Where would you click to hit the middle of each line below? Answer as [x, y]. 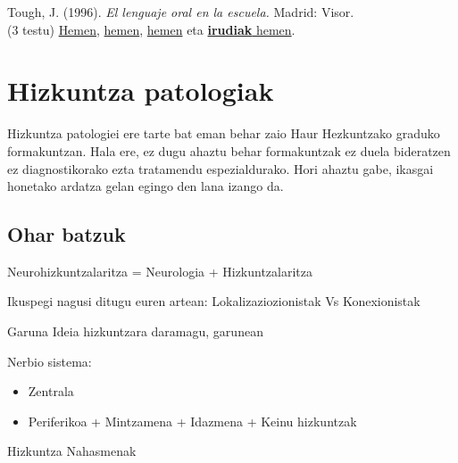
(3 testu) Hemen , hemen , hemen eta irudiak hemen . [151, 29]
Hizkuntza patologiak [141, 91]
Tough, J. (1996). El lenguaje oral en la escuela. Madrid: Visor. [181, 12]
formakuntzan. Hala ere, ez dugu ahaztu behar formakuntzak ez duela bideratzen [229, 150]
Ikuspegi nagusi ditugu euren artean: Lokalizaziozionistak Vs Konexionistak [214, 301]
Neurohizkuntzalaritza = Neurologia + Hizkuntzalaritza [160, 271]
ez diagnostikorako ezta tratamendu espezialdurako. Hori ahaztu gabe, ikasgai [221, 168]
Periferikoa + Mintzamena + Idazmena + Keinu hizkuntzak [192, 421]
